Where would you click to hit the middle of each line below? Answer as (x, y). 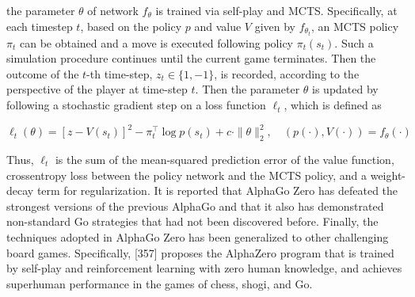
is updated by (345, 89)
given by (275, 26)
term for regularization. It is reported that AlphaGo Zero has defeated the (217, 190)
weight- (388, 175)
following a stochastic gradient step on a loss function (136, 105)
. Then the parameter (247, 89)
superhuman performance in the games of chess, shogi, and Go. (160, 283)
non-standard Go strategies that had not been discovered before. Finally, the (192, 221)
